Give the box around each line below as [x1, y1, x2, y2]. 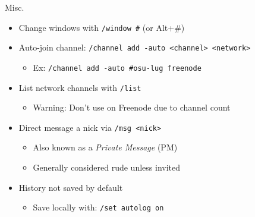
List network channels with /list [18, 81, 141, 93]
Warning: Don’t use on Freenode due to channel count [33, 101, 231, 114]
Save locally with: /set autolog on [33, 201, 164, 213]
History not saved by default [18, 181, 123, 193]
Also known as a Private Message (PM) [33, 141, 178, 153]
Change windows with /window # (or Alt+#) [18, 21, 185, 33]
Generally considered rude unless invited [33, 161, 181, 174]
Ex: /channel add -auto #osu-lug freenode [33, 61, 202, 73]
